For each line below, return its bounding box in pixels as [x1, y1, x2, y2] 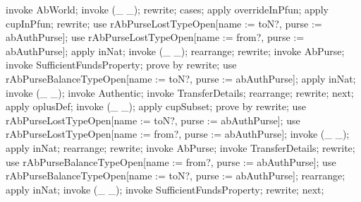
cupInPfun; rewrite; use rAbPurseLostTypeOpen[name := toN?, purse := [6, 16, 322, 30]
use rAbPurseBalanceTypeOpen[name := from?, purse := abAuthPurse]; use [6, 154, 336, 169]
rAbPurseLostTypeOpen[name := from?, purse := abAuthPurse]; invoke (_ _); [6, 126, 350, 141]
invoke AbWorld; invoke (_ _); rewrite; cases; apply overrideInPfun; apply [6, 2, 329, 16]
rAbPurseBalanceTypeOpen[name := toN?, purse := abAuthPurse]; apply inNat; [6, 71, 356, 85]
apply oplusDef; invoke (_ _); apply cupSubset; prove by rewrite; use [6, 99, 307, 114]
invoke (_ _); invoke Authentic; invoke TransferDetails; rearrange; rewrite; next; [6, 85, 354, 100]
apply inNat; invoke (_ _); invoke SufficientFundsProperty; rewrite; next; [6, 182, 324, 196]
